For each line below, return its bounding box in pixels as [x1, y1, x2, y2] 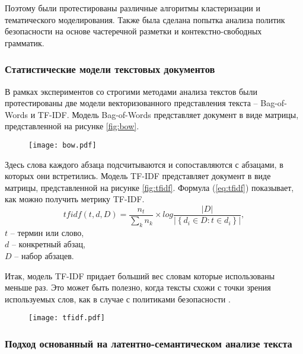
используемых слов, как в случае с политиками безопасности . [5, 292, 231, 305]
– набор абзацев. [14, 250, 74, 262]
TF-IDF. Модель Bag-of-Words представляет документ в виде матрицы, [37, 108, 299, 120]
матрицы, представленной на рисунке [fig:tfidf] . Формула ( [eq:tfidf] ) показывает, [5, 181, 294, 193]
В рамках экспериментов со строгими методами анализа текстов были [5, 85, 257, 97]
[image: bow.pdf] [28, 141, 97, 149]
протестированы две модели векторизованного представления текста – [5, 97, 258, 109]
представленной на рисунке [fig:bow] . [5, 120, 139, 132]
